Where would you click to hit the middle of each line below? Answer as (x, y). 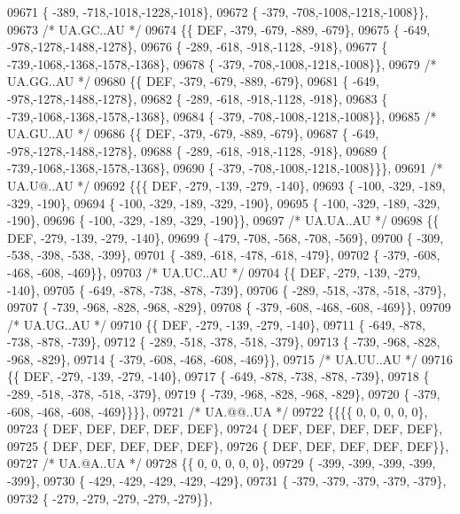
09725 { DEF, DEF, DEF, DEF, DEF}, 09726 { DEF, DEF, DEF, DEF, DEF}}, (228, 445)
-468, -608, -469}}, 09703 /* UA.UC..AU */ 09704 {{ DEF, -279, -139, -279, (214, 272)
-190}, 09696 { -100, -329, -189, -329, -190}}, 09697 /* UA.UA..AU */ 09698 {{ (223, 220)
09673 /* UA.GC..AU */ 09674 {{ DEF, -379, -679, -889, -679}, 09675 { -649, (219, 29)
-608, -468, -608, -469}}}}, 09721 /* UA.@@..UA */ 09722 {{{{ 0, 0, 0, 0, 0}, (218, 411)
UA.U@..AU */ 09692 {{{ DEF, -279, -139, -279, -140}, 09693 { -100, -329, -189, (226, 185)
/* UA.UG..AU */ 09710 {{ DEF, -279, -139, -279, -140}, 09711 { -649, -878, (216, 324)
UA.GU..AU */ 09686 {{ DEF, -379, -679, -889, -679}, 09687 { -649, (193, 133)
